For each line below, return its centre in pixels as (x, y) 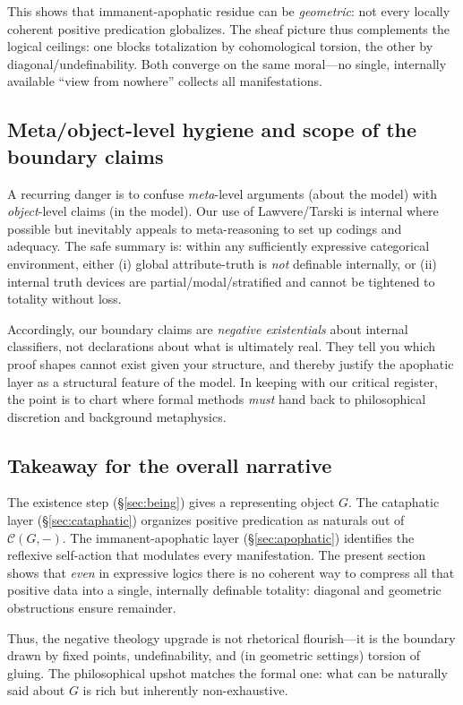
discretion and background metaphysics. (117, 416)
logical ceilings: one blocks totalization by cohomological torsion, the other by (220, 46)
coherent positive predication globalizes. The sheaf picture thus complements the (228, 28)
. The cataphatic (394, 502)
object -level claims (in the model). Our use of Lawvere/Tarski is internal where (223, 211)
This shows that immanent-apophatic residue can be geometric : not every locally (229, 11)
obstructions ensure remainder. (92, 608)
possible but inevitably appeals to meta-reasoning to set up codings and (205, 228)
